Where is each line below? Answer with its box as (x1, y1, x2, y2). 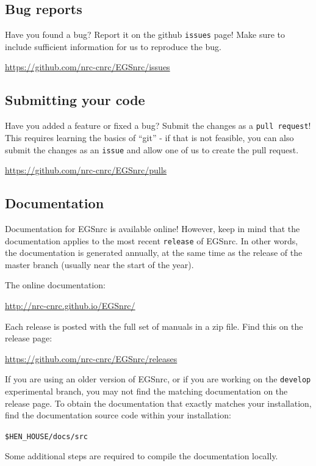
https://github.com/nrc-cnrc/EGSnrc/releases (5, 352, 178, 365)
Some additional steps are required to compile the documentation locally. (5, 450, 278, 462)
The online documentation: (5, 279, 106, 291)
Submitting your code (5, 90, 145, 109)
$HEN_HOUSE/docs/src (5, 432, 88, 441)
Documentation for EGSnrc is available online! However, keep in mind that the (5, 222, 300, 235)
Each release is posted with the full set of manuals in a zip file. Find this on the (5, 319, 303, 332)
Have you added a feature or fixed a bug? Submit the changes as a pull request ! (5, 119, 311, 132)
